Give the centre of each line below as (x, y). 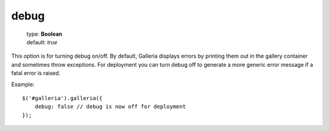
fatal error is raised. (36, 73)
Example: (23, 84)
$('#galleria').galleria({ (62, 98)
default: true (42, 42)
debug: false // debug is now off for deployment (110, 107)
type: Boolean (44, 34)
